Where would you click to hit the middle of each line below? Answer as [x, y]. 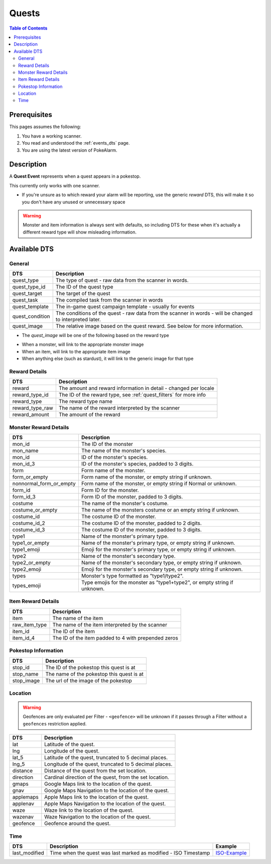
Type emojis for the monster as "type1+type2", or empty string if [157, 582]
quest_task [25, 300]
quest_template [30, 306]
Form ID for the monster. [110, 490]
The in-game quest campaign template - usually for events [125, 306]
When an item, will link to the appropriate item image [76, 351]
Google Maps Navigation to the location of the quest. [107, 791]
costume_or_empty [35, 510]
